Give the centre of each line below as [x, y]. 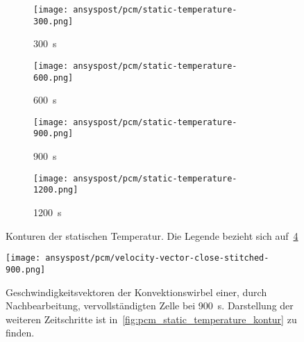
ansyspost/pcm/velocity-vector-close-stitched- [157, 258]
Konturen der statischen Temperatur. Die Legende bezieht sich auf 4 [152, 235]
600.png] [53, 78]
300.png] [53, 21]
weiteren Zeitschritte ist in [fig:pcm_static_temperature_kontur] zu [151, 319]
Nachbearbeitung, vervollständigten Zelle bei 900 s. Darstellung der [150, 306]
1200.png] [56, 190]
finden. [20, 333]
